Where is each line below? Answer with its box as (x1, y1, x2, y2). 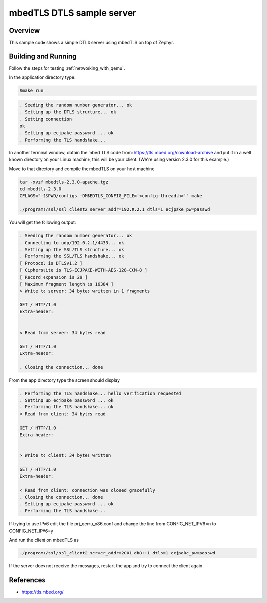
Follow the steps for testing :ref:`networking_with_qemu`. (9, 65, 125, 71)
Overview (9, 26, 40, 35)
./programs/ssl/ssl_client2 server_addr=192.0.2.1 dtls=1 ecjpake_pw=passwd (19, 207, 210, 212)
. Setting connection (19, 116, 72, 122)
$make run (19, 88, 44, 94)
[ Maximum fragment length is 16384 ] (19, 281, 114, 287)
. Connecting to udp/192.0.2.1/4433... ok (19, 240, 124, 245)
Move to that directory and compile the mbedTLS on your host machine (9, 166, 155, 172)
